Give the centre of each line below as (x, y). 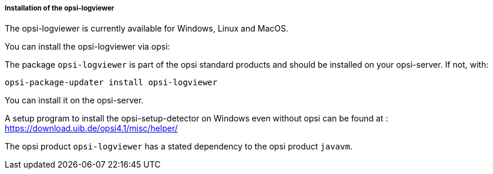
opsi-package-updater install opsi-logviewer (111, 83)
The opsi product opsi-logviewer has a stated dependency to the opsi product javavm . (179, 147)
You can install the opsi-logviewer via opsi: (87, 47)
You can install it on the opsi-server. (74, 100)
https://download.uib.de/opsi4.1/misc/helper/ (91, 128)
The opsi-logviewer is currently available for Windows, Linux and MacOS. (147, 29)
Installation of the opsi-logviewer (60, 8)
